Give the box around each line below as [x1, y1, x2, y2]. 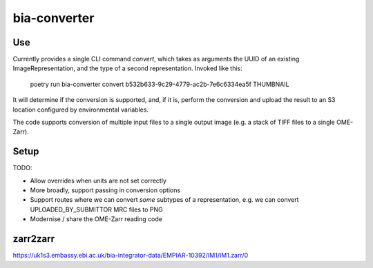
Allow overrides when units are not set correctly [30, 176, 167, 185]
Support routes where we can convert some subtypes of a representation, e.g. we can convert [30, 196, 300, 204]
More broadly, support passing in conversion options [30, 186, 181, 194]
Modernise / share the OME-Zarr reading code [30, 215, 162, 223]
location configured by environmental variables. [12, 105, 149, 114]
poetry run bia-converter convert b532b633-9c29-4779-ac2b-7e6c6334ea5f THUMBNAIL [30, 80, 289, 88]
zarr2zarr [12, 233, 55, 245]
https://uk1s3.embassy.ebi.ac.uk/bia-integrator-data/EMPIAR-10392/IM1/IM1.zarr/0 [12, 251, 249, 260]
